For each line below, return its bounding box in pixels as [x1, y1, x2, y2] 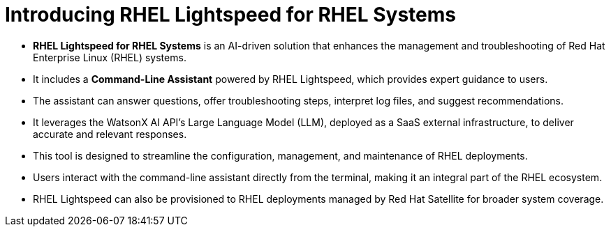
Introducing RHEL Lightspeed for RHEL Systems [5, 3, 456, 26]
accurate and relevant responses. [33, 127, 187, 140]
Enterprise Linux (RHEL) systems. [33, 51, 186, 63]
